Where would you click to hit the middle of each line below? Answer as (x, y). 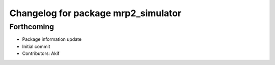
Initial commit (36, 46)
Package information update (52, 39)
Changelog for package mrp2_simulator (95, 13)
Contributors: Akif (41, 53)
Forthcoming (32, 27)
